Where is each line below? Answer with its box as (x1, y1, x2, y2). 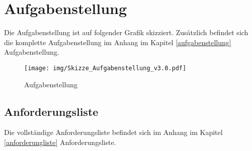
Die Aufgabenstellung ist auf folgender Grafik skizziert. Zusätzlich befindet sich (4, 27, 248, 38)
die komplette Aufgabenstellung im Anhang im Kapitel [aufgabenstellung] (4, 37, 231, 47)
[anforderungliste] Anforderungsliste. (4, 136, 116, 147)
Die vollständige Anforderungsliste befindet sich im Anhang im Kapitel (4, 127, 223, 137)
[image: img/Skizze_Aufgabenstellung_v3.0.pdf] (24, 64, 187, 72)
